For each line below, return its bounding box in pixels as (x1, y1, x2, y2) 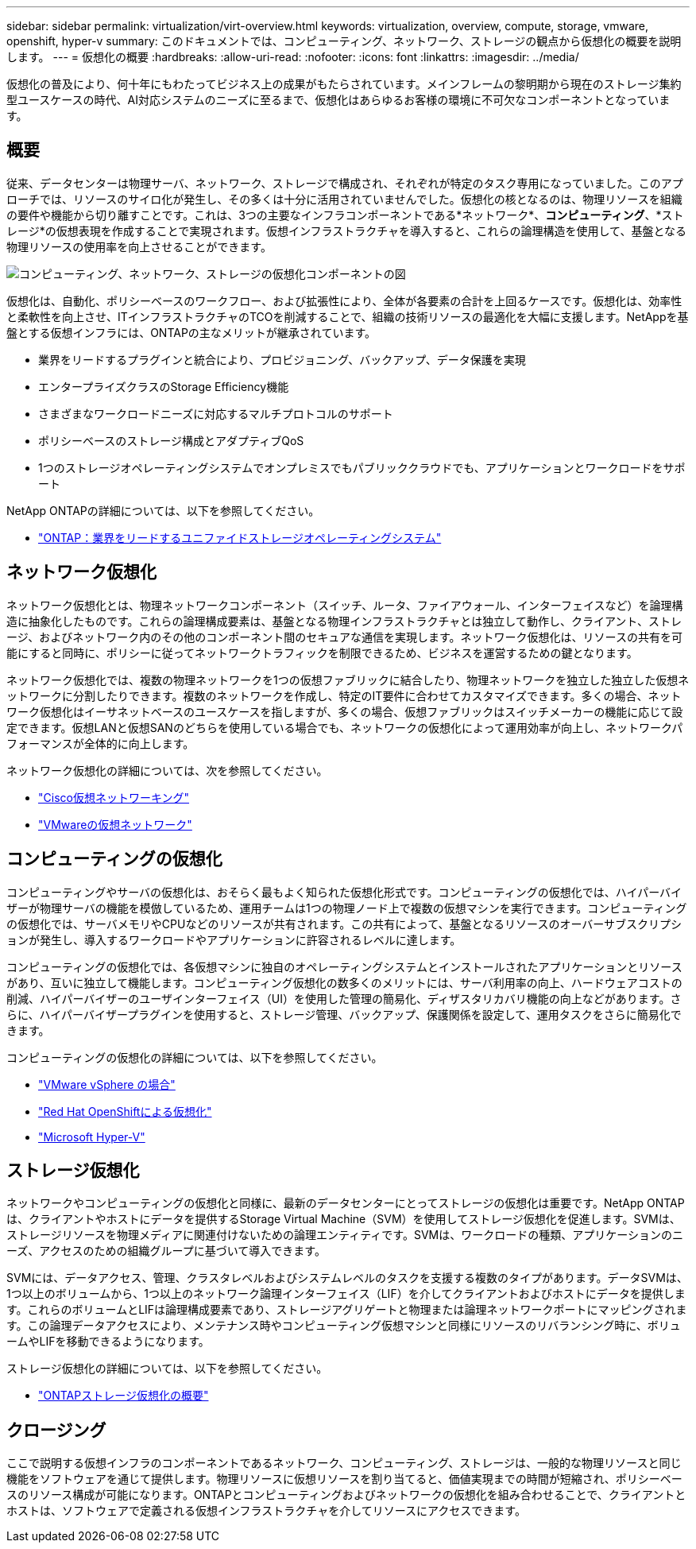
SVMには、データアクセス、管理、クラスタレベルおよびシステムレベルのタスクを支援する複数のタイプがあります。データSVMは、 (6, 1271, 688, 1285)
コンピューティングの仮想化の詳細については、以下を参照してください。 (6, 1050, 383, 1064)
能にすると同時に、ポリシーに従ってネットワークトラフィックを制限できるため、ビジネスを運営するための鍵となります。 (6, 645, 638, 660)
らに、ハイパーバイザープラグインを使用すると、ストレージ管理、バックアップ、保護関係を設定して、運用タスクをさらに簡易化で (6, 1007, 682, 1021)
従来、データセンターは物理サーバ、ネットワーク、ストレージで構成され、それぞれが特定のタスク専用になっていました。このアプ (6, 176, 683, 190)
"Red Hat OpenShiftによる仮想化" (38, 1104, 212, 1118)
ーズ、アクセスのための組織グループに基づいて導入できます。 (6, 1244, 326, 1258)
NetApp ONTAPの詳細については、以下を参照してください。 (6, 503, 320, 517)
